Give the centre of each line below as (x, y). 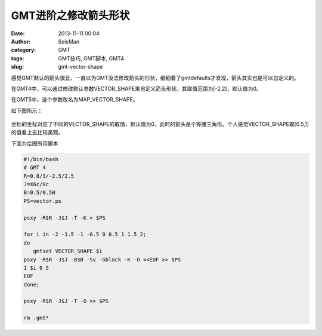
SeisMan (69, 41)
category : (24, 50)
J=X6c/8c (36, 184)
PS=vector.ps (43, 201)
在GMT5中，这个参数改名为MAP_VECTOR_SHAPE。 (75, 100)
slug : (17, 67)
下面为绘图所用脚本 (35, 143)
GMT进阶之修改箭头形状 (70, 16)
